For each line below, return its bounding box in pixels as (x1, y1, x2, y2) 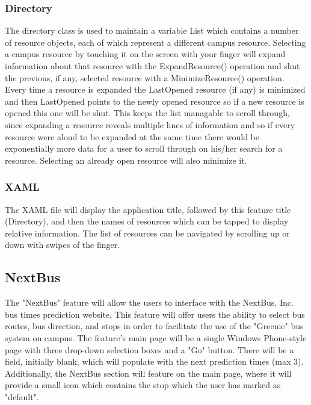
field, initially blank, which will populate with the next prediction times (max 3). (5, 355, 304, 368)
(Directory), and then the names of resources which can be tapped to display (5, 215, 289, 227)
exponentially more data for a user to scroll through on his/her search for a (5, 142, 283, 155)
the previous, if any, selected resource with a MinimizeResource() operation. (5, 71, 285, 84)
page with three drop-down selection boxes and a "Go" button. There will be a (5, 343, 294, 356)
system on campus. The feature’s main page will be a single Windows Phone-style (5, 331, 307, 344)
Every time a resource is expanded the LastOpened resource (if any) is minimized (5, 83, 306, 96)
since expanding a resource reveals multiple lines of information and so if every (5, 118, 295, 131)
